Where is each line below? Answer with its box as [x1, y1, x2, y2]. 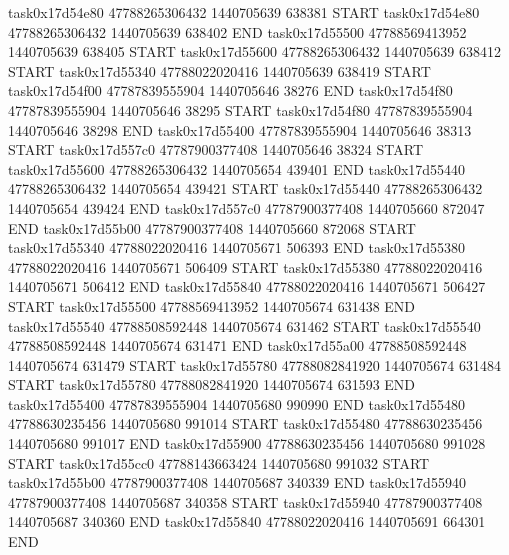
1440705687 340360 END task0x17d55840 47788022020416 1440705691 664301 [8, 511, 486, 532]
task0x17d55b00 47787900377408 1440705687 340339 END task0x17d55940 [8, 472, 466, 493]
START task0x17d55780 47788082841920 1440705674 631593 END [8, 374, 416, 395]
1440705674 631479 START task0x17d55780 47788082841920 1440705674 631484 [8, 354, 501, 375]
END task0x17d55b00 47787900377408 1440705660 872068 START [8, 217, 416, 238]
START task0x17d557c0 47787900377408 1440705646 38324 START [8, 139, 424, 160]
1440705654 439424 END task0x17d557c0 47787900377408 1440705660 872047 [8, 197, 485, 218]
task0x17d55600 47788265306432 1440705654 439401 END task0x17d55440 [8, 158, 466, 179]
